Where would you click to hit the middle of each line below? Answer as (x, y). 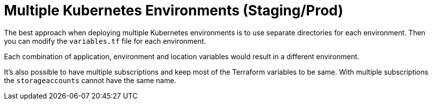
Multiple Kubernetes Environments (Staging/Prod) (174, 10)
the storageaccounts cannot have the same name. (90, 80)
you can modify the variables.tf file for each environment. (105, 41)
